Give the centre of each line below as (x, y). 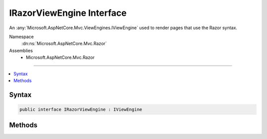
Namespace (22, 37)
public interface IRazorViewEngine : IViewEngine (81, 109)
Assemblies (21, 50)
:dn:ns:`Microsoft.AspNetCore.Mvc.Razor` (64, 44)
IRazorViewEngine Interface (68, 13)
